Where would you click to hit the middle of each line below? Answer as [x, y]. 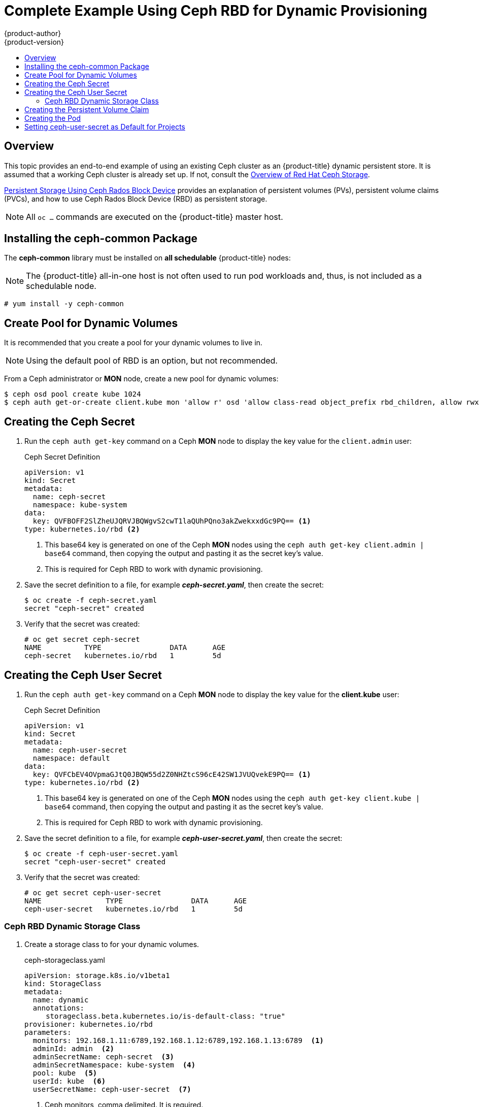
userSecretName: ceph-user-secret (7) [112, 1089]
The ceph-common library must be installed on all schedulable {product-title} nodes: [148, 258]
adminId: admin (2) [74, 1048]
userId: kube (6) [69, 1081]
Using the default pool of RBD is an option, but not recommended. [152, 361]
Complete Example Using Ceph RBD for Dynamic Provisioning [216, 11]
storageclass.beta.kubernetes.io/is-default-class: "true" [166, 1016]
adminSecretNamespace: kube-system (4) [114, 1065]
